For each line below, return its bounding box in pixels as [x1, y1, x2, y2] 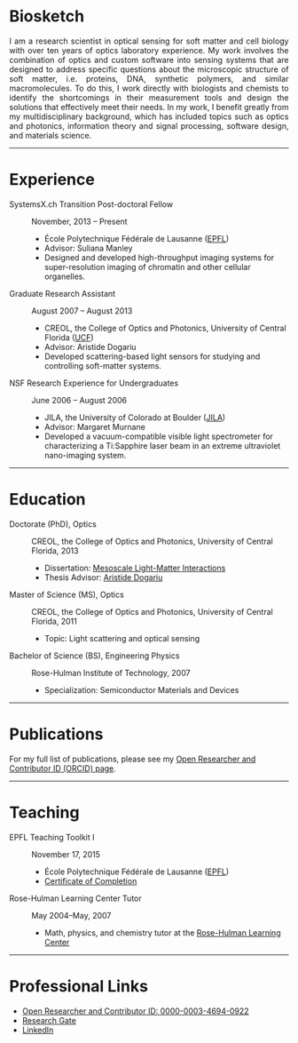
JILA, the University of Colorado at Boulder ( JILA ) [43, 411, 226, 423]
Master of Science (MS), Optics [9, 589, 124, 600]
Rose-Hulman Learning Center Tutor [9, 893, 142, 904]
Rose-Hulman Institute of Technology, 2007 [31, 667, 191, 678]
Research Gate [21, 1015, 77, 1025]
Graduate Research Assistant [9, 288, 116, 299]
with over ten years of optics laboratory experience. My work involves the [9, 44, 289, 55]
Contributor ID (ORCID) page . [9, 762, 117, 774]
